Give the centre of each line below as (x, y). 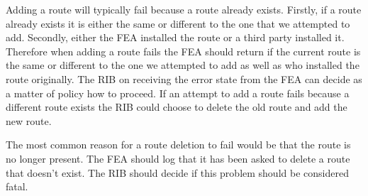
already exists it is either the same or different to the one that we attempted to (178, 23)
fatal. (17, 186)
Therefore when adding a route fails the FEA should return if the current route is (183, 51)
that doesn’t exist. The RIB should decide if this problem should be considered (177, 172)
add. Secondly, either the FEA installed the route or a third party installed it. (175, 37)
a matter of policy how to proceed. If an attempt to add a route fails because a (178, 93)
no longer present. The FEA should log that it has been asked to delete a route (178, 158)
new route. (29, 120)
